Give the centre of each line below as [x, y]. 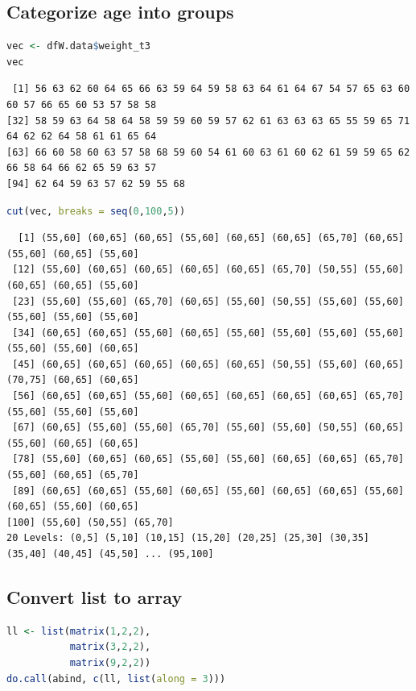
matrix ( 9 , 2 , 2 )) [110, 663]
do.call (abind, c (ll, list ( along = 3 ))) [116, 679]
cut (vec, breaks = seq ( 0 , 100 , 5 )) [96, 211]
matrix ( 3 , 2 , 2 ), [110, 647]
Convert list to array [95, 597]
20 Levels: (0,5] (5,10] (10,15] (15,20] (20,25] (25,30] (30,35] [188, 538]
